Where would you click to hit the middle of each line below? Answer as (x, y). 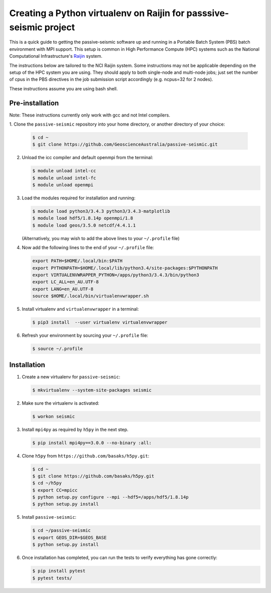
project (60, 27)
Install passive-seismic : (49, 517)
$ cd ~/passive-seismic (62, 530)
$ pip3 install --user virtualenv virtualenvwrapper (100, 322)
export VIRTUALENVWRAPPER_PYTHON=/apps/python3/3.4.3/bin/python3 (116, 275)
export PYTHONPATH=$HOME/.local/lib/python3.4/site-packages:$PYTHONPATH (125, 268)
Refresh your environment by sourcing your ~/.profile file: (85, 335)
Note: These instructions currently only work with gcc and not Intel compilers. (90, 115)
